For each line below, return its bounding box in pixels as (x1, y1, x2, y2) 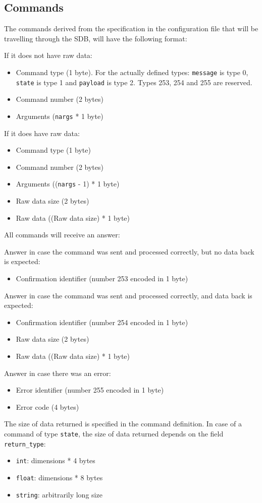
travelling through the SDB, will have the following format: (4, 33, 187, 43)
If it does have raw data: (4, 128, 80, 138)
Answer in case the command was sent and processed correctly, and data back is (4, 290, 252, 300)
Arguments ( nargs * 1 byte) (16, 110, 103, 121)
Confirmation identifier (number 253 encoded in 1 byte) (16, 273, 188, 283)
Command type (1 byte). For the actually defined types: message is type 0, (16, 67, 248, 77)
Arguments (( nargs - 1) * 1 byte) (16, 178, 120, 189)
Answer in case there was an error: (4, 367, 111, 378)
